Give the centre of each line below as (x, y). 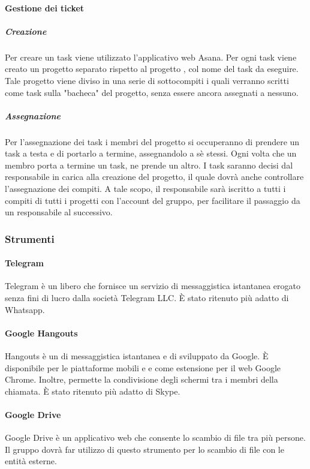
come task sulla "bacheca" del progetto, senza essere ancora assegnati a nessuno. (152, 92)
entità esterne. (31, 461)
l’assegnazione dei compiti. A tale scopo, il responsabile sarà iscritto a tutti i (145, 189)
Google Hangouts (41, 333)
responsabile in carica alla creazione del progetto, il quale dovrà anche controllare (154, 177)
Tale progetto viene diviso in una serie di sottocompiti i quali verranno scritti (147, 80)
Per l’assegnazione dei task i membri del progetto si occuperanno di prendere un (152, 141)
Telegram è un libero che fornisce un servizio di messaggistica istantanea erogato (153, 286)
